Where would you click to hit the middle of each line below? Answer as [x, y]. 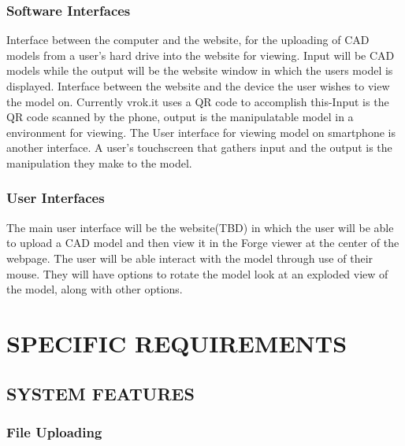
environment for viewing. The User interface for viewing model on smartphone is [201, 132]
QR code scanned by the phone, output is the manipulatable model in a [180, 117]
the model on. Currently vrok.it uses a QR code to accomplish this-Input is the [198, 101]
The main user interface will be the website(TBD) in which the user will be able [200, 227]
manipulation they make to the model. [99, 162]
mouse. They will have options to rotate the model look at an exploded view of [197, 273]
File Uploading [54, 431]
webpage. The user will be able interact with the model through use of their [190, 258]
